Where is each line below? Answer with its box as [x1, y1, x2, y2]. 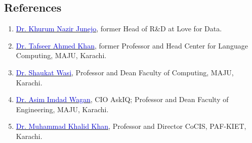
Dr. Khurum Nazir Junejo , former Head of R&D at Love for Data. [16, 23, 222, 34]
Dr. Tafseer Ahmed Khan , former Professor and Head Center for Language [16, 40, 248, 51]
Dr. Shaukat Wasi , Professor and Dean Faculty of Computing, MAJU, [16, 67, 234, 77]
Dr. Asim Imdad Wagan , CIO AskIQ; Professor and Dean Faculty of [16, 94, 229, 105]
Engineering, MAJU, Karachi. [16, 104, 109, 114]
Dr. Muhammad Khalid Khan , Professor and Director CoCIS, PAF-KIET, [16, 121, 246, 131]
